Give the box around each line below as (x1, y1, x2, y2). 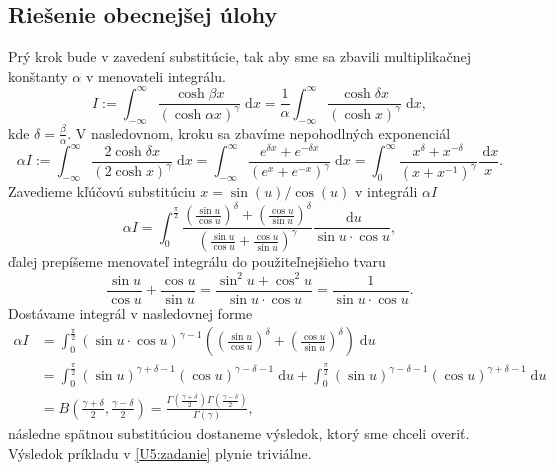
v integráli (355, 181, 418, 201)
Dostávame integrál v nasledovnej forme (8, 302, 253, 323)
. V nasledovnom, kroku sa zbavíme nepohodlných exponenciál (67, 122, 451, 143)
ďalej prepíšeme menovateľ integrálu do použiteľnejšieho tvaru (8, 251, 386, 272)
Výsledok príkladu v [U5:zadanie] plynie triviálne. (8, 442, 312, 463)
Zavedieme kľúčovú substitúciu (8, 181, 196, 201)
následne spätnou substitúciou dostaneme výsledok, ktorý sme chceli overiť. (8, 423, 470, 444)
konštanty (8, 65, 68, 86)
